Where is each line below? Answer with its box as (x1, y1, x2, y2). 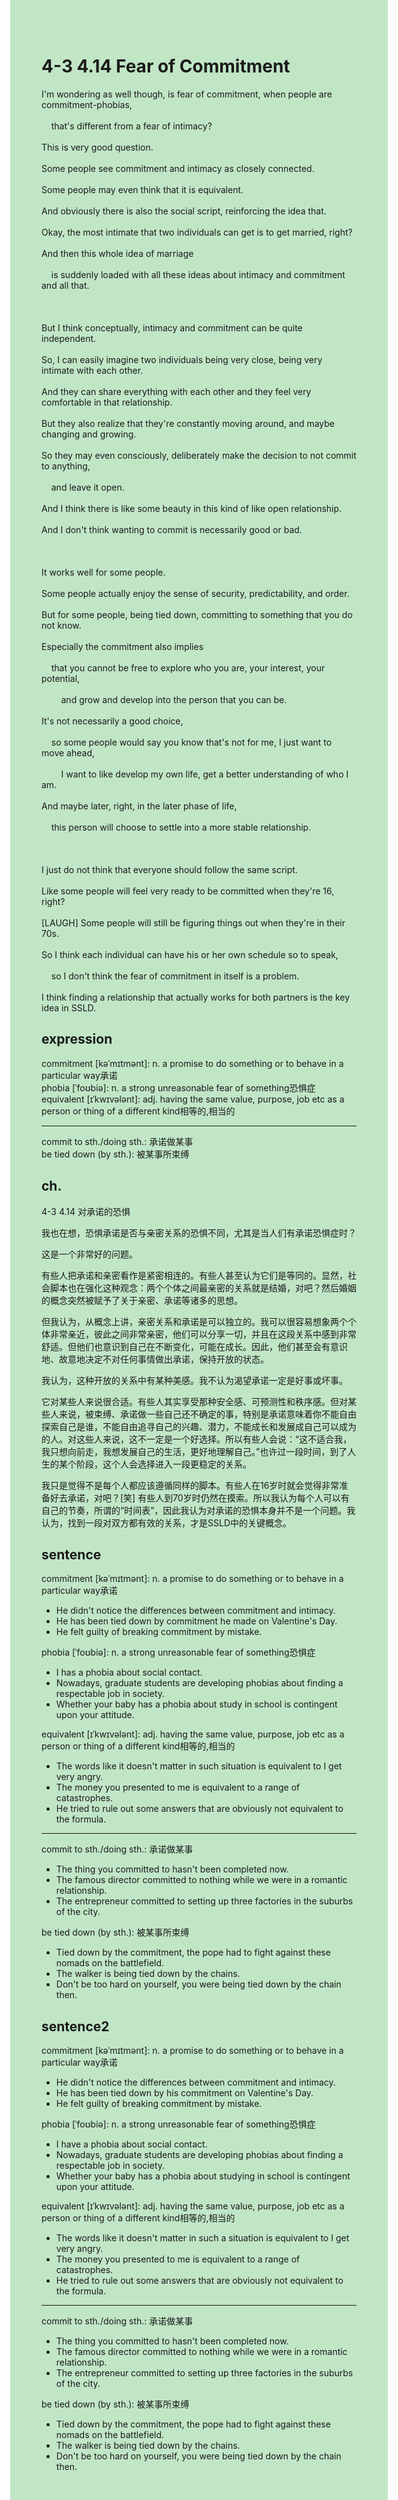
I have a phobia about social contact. (55, 2138, 208, 2150)
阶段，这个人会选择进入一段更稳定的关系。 (75, 1458, 252, 1470)
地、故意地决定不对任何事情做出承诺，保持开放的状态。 (41, 1353, 269, 1365)
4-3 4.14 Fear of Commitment (41, 55, 291, 78)
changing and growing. (41, 428, 137, 440)
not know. (41, 619, 82, 631)
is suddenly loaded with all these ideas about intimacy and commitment (50, 268, 346, 280)
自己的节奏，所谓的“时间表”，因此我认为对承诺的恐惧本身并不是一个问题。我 (41, 1504, 356, 1516)
